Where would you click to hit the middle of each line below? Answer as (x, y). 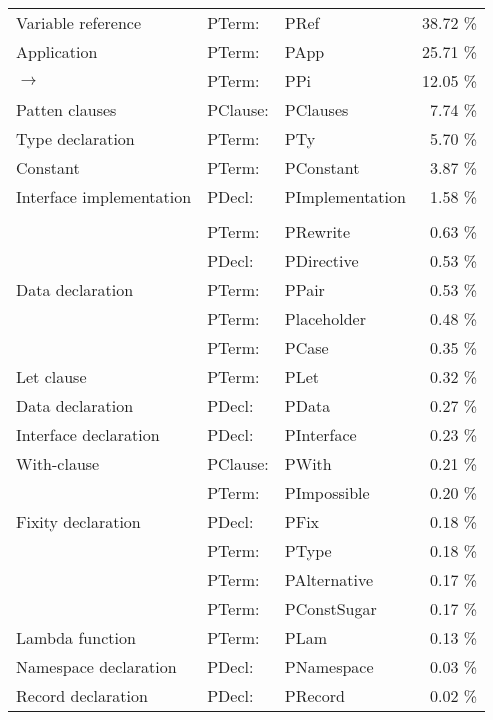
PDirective (321, 260)
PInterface (320, 434)
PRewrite (317, 231)
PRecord (314, 695)
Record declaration (82, 695)
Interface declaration (88, 434)
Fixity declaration (78, 521)
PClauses (316, 109)
